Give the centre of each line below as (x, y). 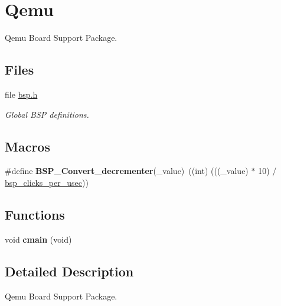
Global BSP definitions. (47, 114)
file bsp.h (21, 94)
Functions (35, 214)
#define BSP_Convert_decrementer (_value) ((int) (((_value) (127, 171)
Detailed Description (69, 271)
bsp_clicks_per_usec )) (47, 182)
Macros (27, 146)
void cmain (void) (38, 239)
